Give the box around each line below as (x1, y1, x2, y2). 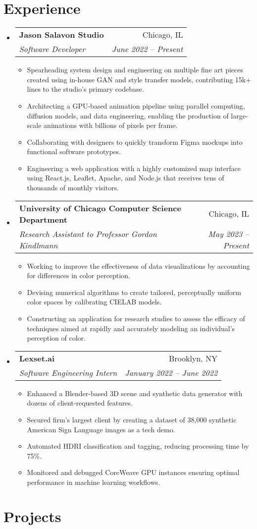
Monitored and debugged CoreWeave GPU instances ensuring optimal (27, 467, 240, 477)
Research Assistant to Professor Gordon (19, 228, 157, 239)
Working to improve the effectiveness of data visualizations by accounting (27, 260, 250, 271)
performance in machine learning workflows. (27, 476, 160, 487)
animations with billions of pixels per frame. (44, 120, 178, 130)
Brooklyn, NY (169, 352, 218, 364)
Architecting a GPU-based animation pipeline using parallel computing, (27, 100, 245, 111)
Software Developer (19, 43, 85, 55)
